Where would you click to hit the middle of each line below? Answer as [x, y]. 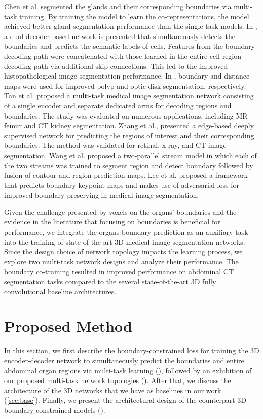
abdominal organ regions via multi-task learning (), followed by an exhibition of [128, 370]
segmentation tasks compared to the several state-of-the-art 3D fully [110, 281]
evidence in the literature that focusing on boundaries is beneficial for [112, 222]
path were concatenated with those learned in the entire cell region [138, 55]
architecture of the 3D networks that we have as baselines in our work [113, 390]
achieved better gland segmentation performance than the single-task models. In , [131, 26]
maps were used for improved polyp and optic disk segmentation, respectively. [125, 85]
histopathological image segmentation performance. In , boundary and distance [127, 76]
